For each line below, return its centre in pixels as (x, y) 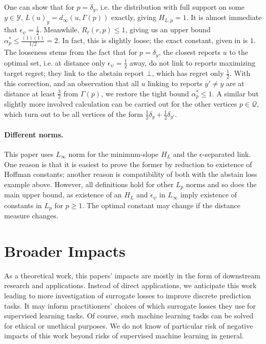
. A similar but (235, 93)
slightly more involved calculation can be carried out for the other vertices (121, 104)
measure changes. (31, 216)
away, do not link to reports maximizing (193, 62)
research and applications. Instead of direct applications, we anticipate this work (130, 285)
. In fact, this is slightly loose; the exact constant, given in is (153, 40)
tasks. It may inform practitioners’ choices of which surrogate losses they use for (130, 305)
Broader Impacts (65, 250)
